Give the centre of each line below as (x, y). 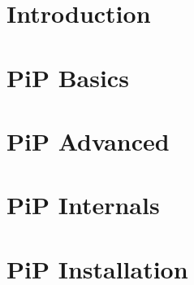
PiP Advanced (88, 140)
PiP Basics (68, 77)
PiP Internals (83, 205)
